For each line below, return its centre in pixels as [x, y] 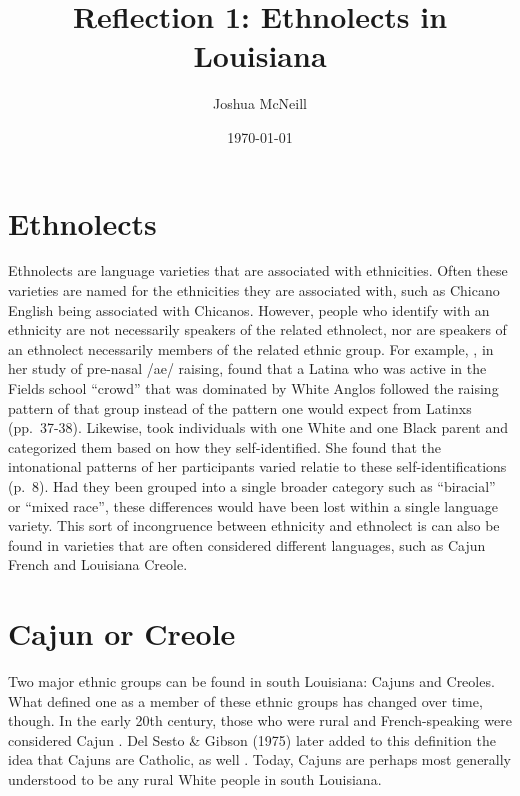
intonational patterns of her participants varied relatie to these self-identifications [257, 466]
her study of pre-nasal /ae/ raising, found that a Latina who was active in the [247, 368]
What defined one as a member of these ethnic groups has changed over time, [245, 700]
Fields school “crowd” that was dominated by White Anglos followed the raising [253, 388]
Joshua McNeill [260, 103]
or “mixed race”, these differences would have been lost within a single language [253, 505]
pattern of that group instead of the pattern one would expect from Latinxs [240, 407]
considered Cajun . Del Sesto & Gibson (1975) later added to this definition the [252, 739]
